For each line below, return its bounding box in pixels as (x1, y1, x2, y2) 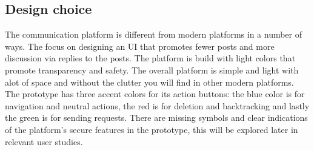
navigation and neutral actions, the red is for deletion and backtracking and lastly (5, 99, 310, 112)
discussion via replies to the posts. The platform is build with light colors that (5, 52, 296, 64)
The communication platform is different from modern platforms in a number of (5, 28, 302, 41)
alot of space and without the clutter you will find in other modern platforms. (5, 75, 294, 88)
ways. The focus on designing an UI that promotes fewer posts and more (5, 39, 275, 52)
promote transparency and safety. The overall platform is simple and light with (5, 63, 299, 76)
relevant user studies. (5, 135, 83, 148)
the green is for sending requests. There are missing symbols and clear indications (5, 111, 308, 124)
